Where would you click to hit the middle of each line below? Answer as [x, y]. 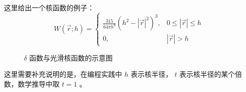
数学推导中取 [38, 83]
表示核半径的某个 [207, 74]
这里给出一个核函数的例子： [49, 7]
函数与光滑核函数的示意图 [71, 57]
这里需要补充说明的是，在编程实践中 [63, 74]
